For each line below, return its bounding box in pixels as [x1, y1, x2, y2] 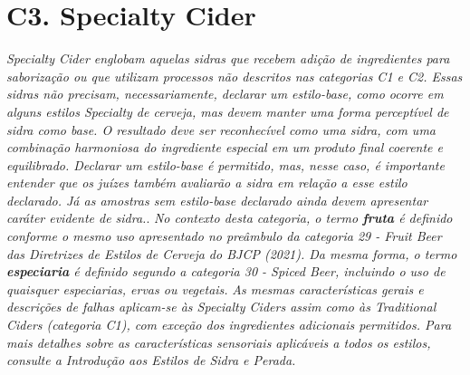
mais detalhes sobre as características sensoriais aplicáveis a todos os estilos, [6, 332, 431, 351]
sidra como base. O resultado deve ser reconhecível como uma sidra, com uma [6, 120, 436, 139]
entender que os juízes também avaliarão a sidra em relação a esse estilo [6, 173, 408, 192]
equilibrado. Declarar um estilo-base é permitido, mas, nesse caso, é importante [6, 155, 445, 174]
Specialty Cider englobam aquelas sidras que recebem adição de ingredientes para [6, 49, 450, 68]
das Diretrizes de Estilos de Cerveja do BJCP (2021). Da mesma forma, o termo [6, 244, 457, 263]
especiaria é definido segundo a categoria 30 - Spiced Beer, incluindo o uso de [6, 262, 446, 281]
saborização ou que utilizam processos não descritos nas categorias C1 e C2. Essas [6, 66, 463, 85]
